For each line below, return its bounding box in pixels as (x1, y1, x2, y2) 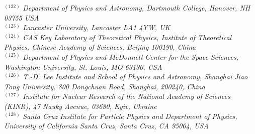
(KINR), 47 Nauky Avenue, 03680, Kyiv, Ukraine (4, 100, 157, 111)
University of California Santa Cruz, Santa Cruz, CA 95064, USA (4, 120, 209, 131)
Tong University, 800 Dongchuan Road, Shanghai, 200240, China (4, 81, 205, 91)
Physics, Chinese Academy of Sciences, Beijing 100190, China (4, 42, 196, 52)
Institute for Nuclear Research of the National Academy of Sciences (23, 91, 230, 101)
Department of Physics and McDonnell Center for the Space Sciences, (23, 51, 239, 62)
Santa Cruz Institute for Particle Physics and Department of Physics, (23, 110, 237, 121)
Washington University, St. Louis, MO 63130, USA (4, 61, 162, 72)
